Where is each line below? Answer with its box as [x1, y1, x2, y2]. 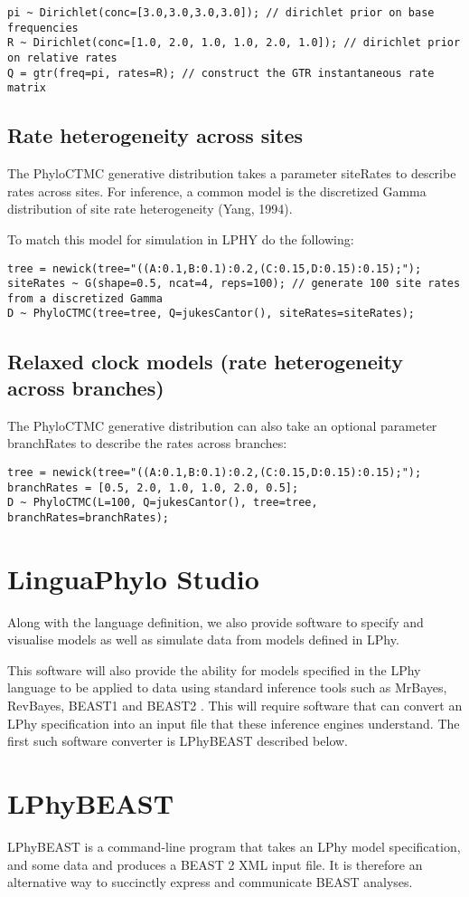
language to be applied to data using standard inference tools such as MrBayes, [7, 678, 447, 697]
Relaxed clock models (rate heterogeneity [7, 347, 403, 375]
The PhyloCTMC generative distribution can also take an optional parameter [7, 415, 437, 434]
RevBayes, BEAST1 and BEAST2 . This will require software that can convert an [7, 696, 463, 715]
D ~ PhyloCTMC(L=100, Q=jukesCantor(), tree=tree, [7, 496, 318, 510]
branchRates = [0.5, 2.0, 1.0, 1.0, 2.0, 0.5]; [7, 481, 299, 494]
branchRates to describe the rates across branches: [7, 434, 287, 453]
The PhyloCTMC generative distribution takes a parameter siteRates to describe [7, 164, 456, 183]
